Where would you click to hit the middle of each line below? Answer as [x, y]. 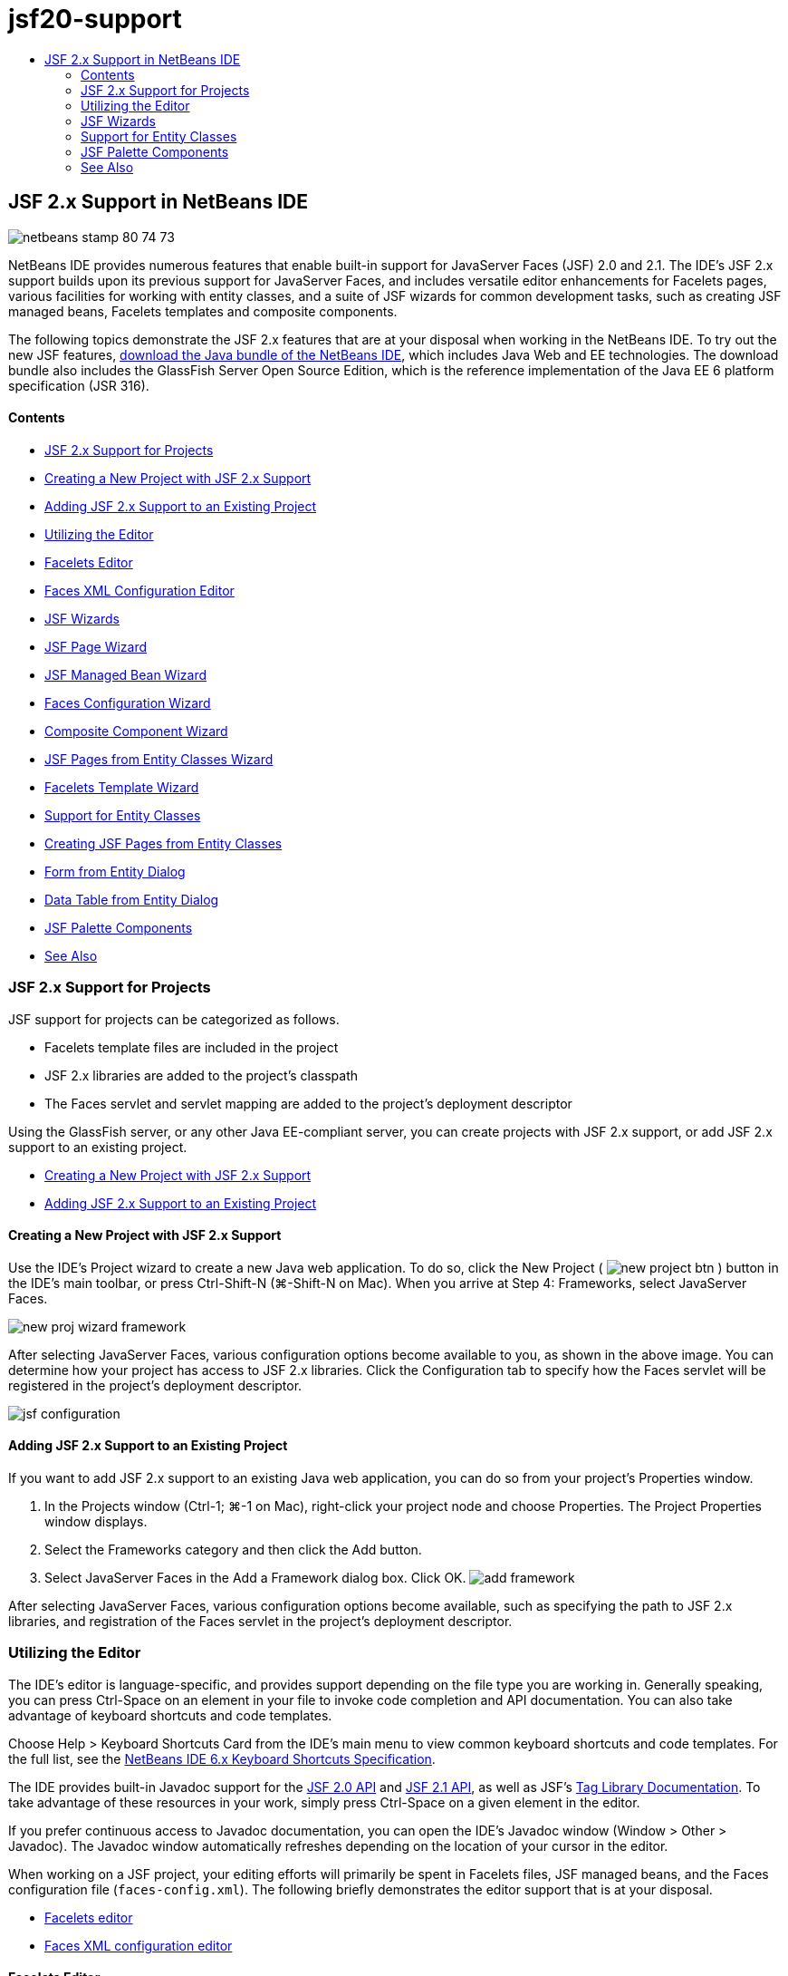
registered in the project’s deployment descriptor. [155, 1385]
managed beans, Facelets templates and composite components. [203, 311]
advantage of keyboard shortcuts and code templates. [170, 1715]
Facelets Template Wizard [122, 787]
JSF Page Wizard [96, 646]
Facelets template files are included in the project [192, 1047]
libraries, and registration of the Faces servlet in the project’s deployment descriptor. [260, 1621]
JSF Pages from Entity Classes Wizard [159, 759]
